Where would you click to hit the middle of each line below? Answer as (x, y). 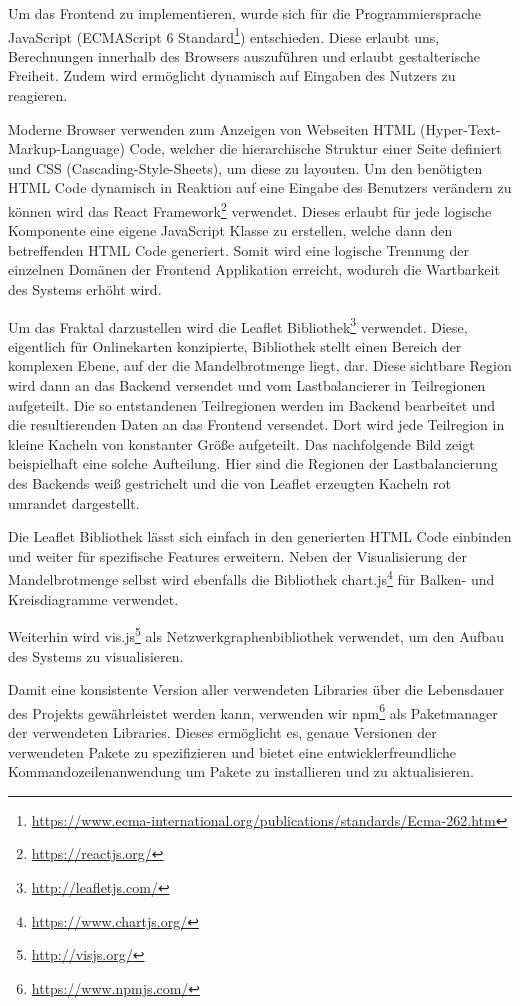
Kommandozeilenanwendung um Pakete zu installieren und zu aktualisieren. (241, 771)
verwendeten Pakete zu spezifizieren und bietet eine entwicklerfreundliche (232, 751)
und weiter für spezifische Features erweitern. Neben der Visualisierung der (238, 555)
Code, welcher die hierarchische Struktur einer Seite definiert (315, 148)
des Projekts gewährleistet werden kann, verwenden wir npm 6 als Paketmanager (253, 711)
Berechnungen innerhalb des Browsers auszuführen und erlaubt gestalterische (244, 55)
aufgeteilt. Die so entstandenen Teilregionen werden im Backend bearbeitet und (252, 404)
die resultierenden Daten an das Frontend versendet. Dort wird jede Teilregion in (256, 424)
